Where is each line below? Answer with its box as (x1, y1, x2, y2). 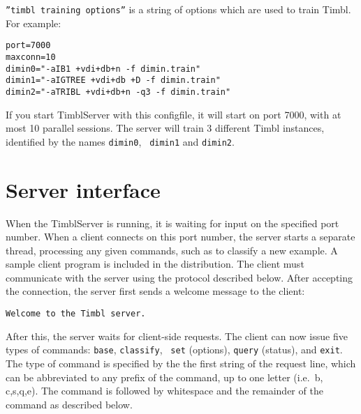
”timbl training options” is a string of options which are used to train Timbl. (6, 2, 351, 16)
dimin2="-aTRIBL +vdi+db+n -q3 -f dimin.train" (6, 86, 231, 97)
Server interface (6, 175, 161, 204)
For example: (6, 15, 61, 30)
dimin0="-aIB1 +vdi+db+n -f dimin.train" (6, 63, 201, 74)
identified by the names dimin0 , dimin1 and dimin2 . (6, 134, 235, 148)
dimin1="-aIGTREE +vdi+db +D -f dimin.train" (6, 75, 221, 86)
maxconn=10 (6, 52, 56, 62)
